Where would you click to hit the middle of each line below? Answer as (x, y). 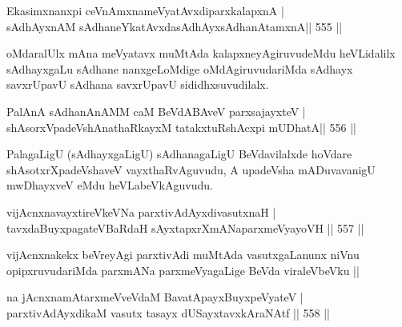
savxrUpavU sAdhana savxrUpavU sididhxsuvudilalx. (138, 84)
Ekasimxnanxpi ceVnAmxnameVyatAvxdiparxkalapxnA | (145, 10)
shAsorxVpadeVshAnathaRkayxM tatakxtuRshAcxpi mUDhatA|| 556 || (181, 127)
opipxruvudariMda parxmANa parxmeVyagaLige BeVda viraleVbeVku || (183, 270)
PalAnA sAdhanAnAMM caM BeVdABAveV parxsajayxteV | (156, 111)
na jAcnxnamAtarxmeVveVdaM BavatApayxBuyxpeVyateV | (155, 297)
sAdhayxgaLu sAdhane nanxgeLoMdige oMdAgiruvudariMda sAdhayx (180, 68)
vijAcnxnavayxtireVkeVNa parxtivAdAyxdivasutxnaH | (141, 211)
